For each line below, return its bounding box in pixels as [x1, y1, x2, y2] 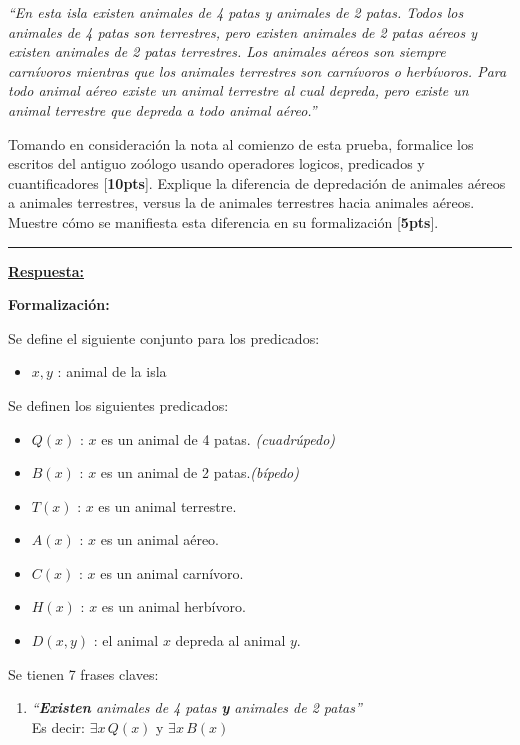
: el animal [93, 630, 159, 651]
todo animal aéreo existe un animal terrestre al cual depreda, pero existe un [8, 80, 469, 101]
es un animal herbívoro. [101, 596, 246, 617]
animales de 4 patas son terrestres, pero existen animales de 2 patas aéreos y [8, 21, 477, 42]
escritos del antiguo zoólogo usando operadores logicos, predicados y [8, 153, 425, 174]
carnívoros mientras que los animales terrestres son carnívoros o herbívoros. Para [8, 60, 507, 81]
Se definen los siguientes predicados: [8, 394, 229, 415]
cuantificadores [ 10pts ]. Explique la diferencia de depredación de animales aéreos [8, 172, 506, 193]
